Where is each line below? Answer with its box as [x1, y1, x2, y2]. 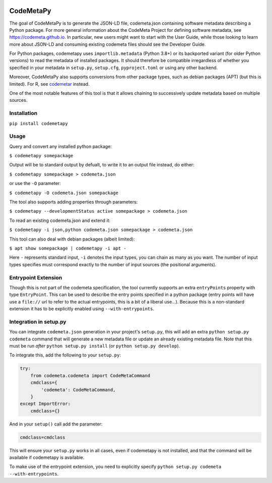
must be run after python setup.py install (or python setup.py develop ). [9, 343, 180, 349]
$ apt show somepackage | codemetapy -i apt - [9, 246, 126, 251]
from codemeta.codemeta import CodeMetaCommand [30, 373, 151, 378]
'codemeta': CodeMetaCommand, [41, 387, 116, 393]
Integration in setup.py [9, 318, 66, 325]
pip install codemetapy [9, 120, 68, 126]
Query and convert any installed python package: [9, 143, 112, 149]
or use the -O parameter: [9, 180, 61, 187]
